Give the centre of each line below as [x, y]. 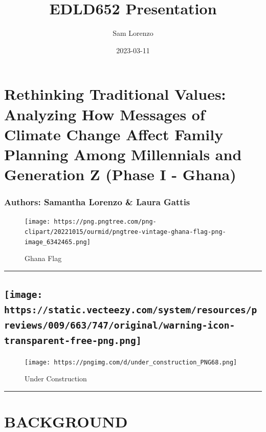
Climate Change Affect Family [114, 134]
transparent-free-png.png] [73, 341]
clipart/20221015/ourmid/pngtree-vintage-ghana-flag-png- [125, 232]
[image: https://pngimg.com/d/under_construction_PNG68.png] [131, 362]
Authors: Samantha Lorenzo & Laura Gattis [97, 202]
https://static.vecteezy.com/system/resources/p [131, 310]
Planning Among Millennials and [123, 154]
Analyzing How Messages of [105, 114]
